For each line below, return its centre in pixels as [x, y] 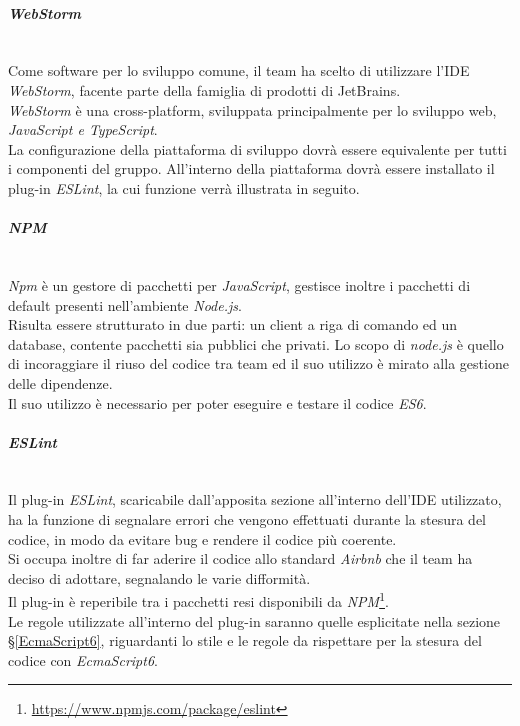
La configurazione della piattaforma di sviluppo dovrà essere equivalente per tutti [257, 148]
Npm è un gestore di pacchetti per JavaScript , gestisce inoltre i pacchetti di [239, 284]
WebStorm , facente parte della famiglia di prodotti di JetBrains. [204, 89]
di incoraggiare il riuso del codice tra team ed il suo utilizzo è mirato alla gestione [258, 363]
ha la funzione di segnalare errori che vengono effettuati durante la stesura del [247, 519]
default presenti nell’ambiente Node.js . [125, 304]
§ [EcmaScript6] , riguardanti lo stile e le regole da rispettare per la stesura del [245, 640]
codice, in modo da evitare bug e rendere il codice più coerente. [202, 538]
